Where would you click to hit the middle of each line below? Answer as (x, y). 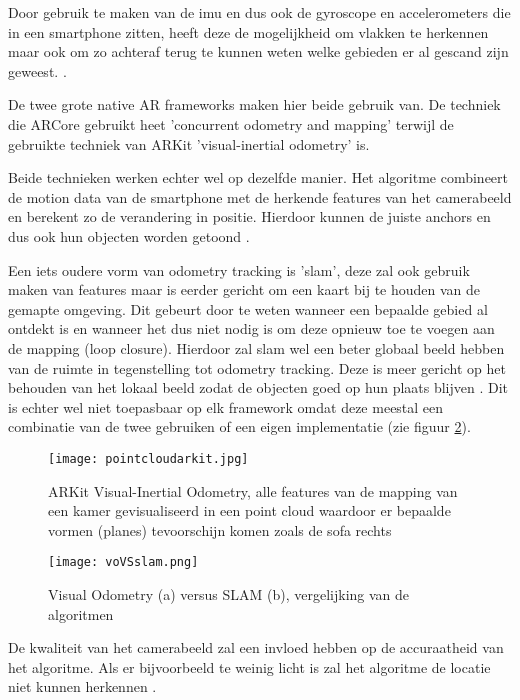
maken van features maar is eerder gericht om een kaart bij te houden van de (244, 289)
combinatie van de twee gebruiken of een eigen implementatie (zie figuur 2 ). (239, 426)
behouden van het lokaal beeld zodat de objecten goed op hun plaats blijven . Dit (258, 387)
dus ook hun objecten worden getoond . (129, 235)
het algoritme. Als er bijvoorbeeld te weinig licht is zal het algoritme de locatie (249, 666)
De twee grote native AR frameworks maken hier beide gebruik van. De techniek (254, 104)
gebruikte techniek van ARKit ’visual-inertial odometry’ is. (189, 143)
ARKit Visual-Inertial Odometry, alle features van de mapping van (253, 490)
